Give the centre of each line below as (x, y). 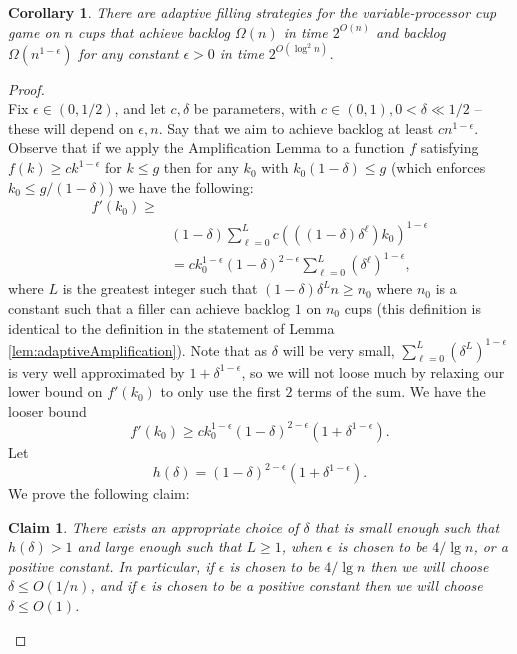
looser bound (47, 410)
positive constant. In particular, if (111, 565)
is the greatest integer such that (160, 288)
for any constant (128, 52)
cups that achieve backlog (154, 31)
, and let (140, 108)
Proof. (26, 88)
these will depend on (71, 127)
